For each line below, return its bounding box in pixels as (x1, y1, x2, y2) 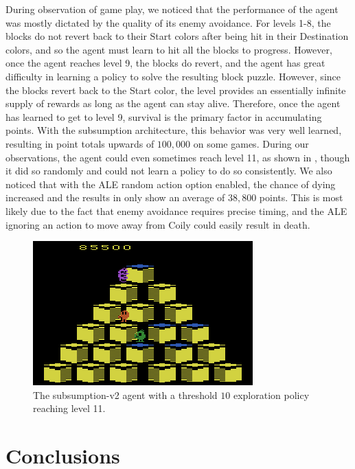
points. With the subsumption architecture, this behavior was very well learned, (5, 123, 342, 137)
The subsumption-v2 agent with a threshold (33, 387, 218, 402)
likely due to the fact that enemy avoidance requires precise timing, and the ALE (5, 203, 347, 218)
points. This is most (259, 190, 343, 205)
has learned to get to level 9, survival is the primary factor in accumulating (5, 109, 322, 124)
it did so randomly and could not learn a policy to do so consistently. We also (5, 163, 332, 178)
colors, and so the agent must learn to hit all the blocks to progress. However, (5, 42, 332, 56)
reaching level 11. (33, 401, 106, 415)
